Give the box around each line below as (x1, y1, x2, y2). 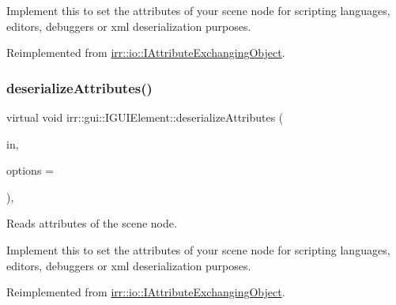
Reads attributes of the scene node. (6, 215, 177, 232)
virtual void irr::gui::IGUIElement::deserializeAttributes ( (6, 109, 284, 125)
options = (6, 162, 54, 179)
